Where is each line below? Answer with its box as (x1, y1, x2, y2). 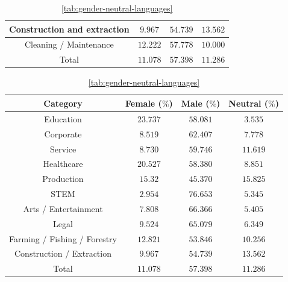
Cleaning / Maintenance (24, 38, 114, 51)
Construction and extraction (9, 22, 130, 35)
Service (49, 142, 77, 155)
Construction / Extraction (14, 247, 111, 260)
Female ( (125, 96, 162, 109)
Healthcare (43, 157, 83, 170)
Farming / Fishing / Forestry (9, 232, 117, 245)
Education (44, 112, 82, 125)
